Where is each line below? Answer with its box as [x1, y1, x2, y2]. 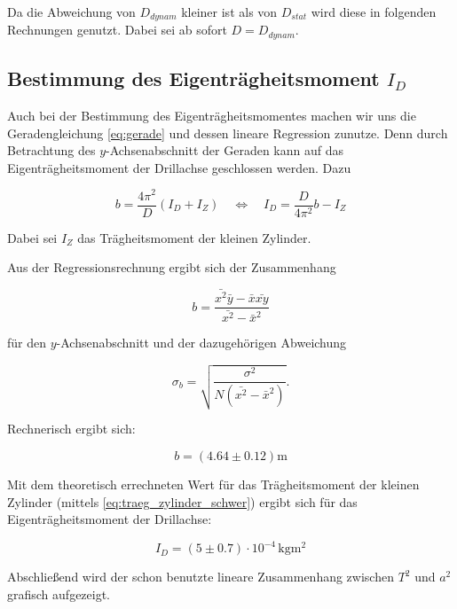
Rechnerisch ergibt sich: [7, 419, 136, 438]
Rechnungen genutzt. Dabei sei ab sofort [7, 20, 227, 39]
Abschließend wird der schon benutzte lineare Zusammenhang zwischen [7, 567, 394, 586]
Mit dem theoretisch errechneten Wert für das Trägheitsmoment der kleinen [7, 475, 420, 494]
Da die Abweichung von [7, 3, 136, 20]
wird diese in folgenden [311, 3, 437, 20]
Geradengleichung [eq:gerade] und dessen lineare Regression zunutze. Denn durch [7, 123, 448, 142]
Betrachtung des [7, 141, 96, 160]
